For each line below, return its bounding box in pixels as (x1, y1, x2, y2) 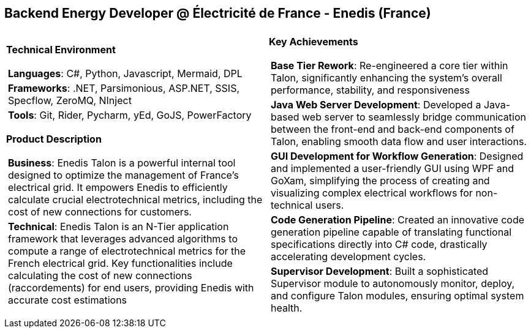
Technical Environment (6, 43, 116, 56)
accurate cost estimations (8, 294, 127, 307)
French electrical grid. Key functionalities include (8, 257, 233, 270)
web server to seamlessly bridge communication (302, 111, 526, 124)
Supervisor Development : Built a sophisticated (271, 265, 489, 278)
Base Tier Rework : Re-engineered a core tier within (271, 59, 508, 72)
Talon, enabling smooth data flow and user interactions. (271, 135, 527, 148)
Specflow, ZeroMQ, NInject (8, 94, 132, 107)
